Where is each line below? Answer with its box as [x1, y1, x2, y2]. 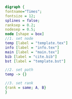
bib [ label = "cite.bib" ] [5, 54, 57, 59]
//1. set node [5, 36, 34, 41]
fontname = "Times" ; [5, 9, 42, 14]
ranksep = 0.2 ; [5, 22, 36, 28]
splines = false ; [5, 18, 40, 23]
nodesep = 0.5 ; [5, 27, 36, 32]
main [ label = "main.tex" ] [5, 49, 59, 54]
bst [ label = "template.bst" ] [5, 59, 66, 64]
